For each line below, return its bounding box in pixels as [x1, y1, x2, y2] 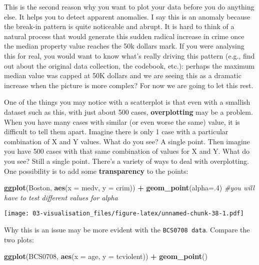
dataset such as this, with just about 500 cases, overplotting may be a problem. [4, 106, 253, 117]
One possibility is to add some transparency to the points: [4, 165, 188, 176]
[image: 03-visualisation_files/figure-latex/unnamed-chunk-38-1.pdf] [4, 210, 244, 217]
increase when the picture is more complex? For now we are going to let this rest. [4, 80, 253, 90]
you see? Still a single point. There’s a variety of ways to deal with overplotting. [4, 155, 249, 166]
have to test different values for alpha [4, 192, 118, 202]
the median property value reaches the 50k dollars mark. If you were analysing [4, 41, 244, 51]
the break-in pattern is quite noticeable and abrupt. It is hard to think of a [4, 21, 234, 32]
